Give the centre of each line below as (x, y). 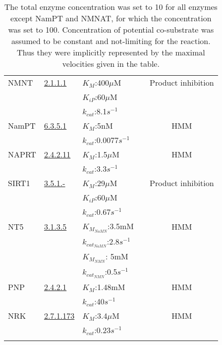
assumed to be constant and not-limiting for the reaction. (111, 41)
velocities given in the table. (111, 64)
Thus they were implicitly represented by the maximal (111, 52)
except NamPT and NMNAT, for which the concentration (111, 18)
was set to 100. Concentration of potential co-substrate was (111, 29)
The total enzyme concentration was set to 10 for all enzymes (111, 7)
